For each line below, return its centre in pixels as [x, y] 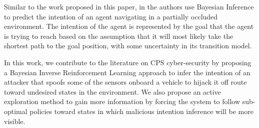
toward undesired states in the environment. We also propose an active [112, 91]
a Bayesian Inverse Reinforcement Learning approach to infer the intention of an [127, 72]
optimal [16, 111]
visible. [15, 121]
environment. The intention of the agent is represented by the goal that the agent [129, 26]
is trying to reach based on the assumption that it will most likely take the [119, 36]
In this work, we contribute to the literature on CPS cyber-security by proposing [128, 62]
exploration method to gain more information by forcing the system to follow [122, 101]
